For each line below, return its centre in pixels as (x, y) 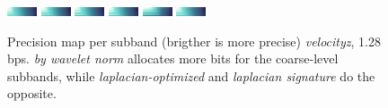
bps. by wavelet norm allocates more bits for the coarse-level (173, 58)
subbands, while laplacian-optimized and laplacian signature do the (191, 75)
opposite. (32, 93)
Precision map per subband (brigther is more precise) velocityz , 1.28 (194, 41)
